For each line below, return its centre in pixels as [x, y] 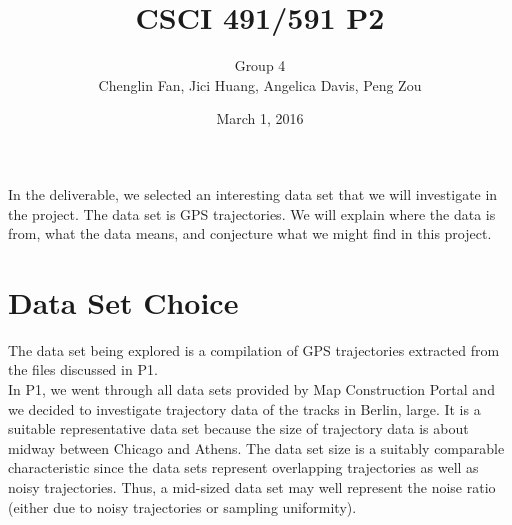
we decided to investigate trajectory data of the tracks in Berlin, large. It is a [244, 408]
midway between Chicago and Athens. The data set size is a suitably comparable [256, 447]
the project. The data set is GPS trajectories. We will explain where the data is [252, 213]
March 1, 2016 [260, 118]
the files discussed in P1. [83, 369]
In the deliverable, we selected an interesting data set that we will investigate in [253, 193]
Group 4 [260, 65]
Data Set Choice [123, 301]
